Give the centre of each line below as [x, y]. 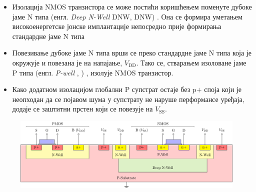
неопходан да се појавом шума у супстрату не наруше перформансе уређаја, [128, 99]
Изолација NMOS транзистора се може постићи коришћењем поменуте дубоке [132, 6]
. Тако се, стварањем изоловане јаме [191, 62]
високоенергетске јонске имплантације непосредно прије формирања [117, 26]
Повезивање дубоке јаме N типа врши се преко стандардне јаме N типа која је [132, 53]
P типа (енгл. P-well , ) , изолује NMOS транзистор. [93, 72]
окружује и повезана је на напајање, [67, 62]
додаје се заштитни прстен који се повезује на [82, 109]
